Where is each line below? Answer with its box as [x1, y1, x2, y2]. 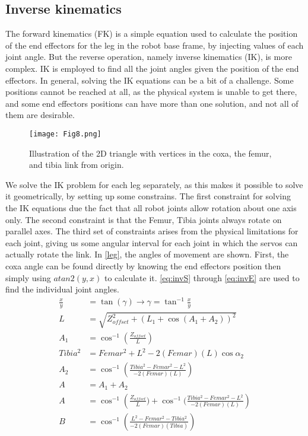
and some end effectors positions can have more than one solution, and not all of [5, 97, 299, 109]
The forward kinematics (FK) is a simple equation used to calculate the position [5, 27, 298, 40]
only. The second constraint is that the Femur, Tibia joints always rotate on [5, 213, 282, 225]
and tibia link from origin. [29, 158, 124, 171]
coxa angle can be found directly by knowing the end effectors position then [5, 259, 281, 272]
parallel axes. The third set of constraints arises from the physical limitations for [5, 225, 299, 237]
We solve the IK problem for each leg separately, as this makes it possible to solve [5, 178, 303, 190]
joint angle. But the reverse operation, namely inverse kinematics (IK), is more [5, 50, 292, 63]
